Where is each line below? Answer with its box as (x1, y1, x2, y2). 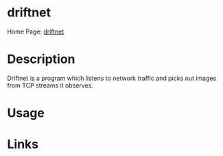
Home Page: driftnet (7, 27, 64, 36)
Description (7, 51, 75, 67)
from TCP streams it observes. (7, 81, 94, 90)
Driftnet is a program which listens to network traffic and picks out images (7, 74, 217, 82)
